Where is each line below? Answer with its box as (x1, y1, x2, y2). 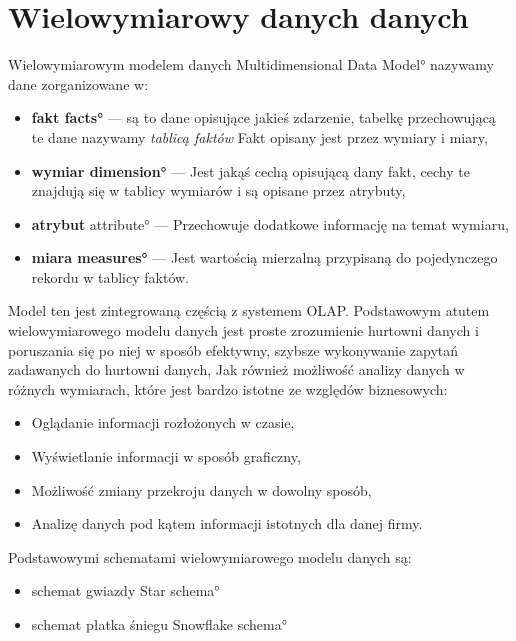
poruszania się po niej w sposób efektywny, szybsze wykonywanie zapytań (8, 339, 459, 360)
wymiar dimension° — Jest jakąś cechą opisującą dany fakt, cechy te (31, 160, 470, 181)
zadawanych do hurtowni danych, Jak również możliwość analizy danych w (8, 359, 465, 380)
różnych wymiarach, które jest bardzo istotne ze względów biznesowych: (8, 378, 448, 399)
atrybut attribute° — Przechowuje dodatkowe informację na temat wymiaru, (31, 213, 509, 234)
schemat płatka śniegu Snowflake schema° (31, 614, 287, 634)
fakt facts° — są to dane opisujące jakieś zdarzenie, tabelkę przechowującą (31, 107, 496, 128)
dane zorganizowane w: (8, 73, 149, 94)
